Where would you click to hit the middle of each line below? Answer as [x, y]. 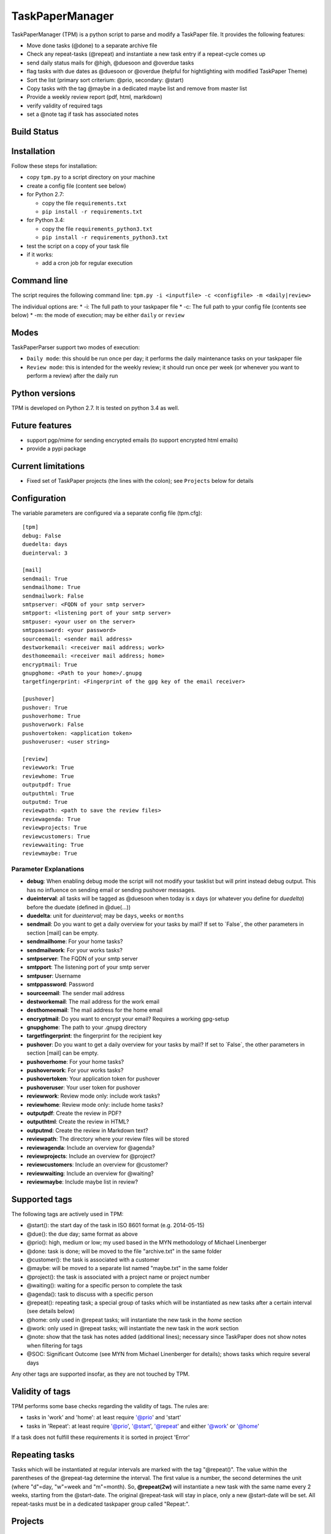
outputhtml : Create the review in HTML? [78, 1122]
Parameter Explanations [48, 869]
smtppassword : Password [60, 984]
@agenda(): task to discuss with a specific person [90, 1294]
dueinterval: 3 [45, 553]
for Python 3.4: [46, 220]
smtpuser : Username [54, 976]
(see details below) [51, 1311]
